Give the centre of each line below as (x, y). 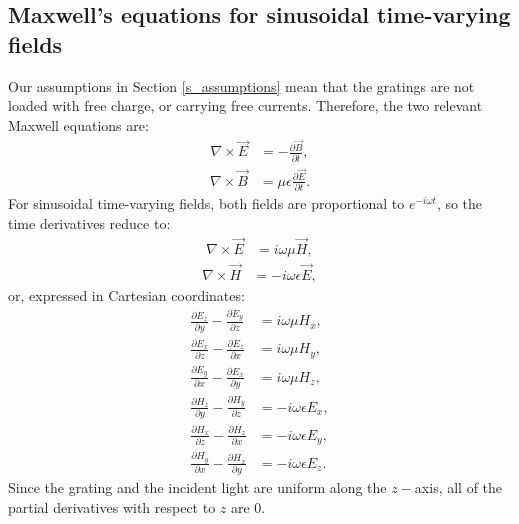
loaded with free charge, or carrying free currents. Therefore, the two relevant (245, 105)
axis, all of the (458, 487)
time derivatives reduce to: (89, 222)
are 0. (248, 506)
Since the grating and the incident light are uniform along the (197, 487)
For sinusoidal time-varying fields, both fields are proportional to (206, 203)
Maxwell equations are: (78, 124)
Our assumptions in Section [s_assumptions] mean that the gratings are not (241, 85)
